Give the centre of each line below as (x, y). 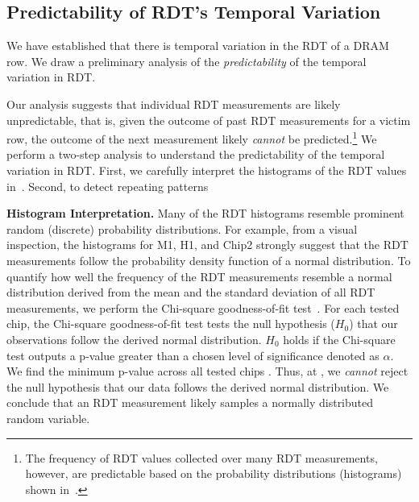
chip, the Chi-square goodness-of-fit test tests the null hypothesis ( (171, 324)
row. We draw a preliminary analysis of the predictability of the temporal (187, 61)
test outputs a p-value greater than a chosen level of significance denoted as (193, 355)
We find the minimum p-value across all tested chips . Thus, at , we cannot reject (207, 371)
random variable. (48, 418)
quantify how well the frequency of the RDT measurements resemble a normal (199, 276)
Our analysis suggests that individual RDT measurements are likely (174, 104)
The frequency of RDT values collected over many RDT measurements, (201, 457)
